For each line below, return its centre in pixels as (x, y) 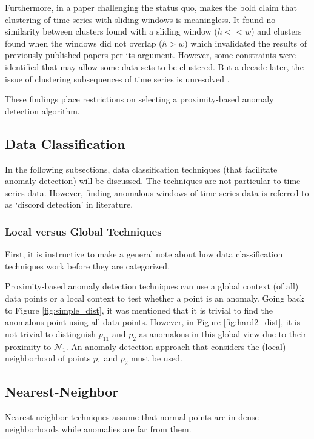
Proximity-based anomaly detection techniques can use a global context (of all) (152, 286)
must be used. (157, 358)
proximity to (28, 346)
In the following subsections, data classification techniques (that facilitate (141, 169)
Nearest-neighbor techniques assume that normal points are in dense (132, 417)
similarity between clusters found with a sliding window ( (111, 31)
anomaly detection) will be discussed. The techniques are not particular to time (153, 181)
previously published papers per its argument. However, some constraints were (150, 55)
